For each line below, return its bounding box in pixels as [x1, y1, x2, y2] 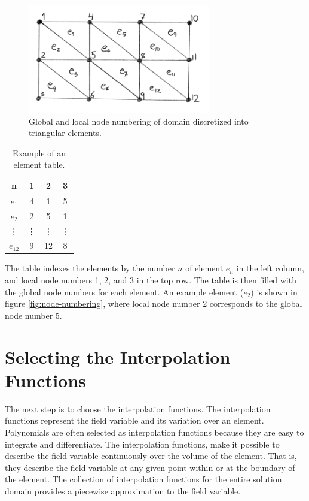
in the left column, [236, 262, 304, 274]
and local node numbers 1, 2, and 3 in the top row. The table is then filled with [5, 274, 296, 286]
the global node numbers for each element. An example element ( [5, 285, 244, 298]
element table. [13, 158, 65, 171]
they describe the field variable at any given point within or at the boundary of [5, 461, 295, 473]
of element [185, 262, 224, 274]
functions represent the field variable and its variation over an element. [5, 414, 264, 427]
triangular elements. [29, 126, 102, 139]
